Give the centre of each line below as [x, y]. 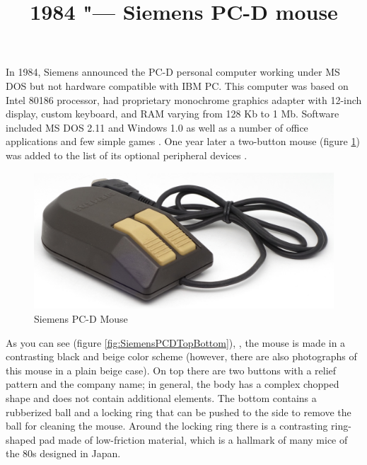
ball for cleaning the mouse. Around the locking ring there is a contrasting [167, 426]
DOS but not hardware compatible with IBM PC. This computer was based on [177, 85]
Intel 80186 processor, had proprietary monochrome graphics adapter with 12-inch [184, 99]
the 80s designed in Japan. [63, 453]
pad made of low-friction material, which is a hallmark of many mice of [193, 439]
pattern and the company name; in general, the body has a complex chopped [173, 384]
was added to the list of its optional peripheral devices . [127, 155]
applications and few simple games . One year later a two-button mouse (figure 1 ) [183, 141]
